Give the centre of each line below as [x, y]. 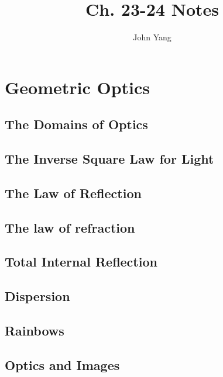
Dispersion [37, 296]
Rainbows [35, 330]
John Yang [152, 37]
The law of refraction [70, 227]
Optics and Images [62, 364]
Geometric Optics [78, 87]
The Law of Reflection [73, 193]
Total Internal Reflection [81, 262]
